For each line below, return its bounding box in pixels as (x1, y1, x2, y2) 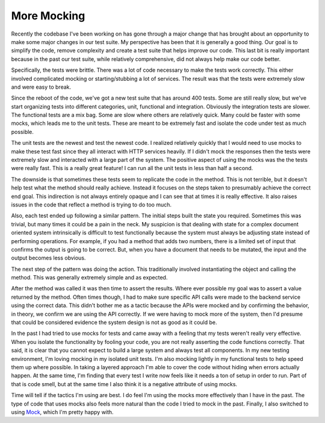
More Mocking (11, 9, 85, 22)
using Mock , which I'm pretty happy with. (11, 408, 114, 416)
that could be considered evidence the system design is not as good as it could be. (11, 319, 217, 326)
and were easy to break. (11, 83, 72, 91)
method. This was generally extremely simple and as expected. (11, 274, 168, 281)
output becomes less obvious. (11, 254, 86, 262)
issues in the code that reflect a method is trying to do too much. (11, 201, 172, 208)
